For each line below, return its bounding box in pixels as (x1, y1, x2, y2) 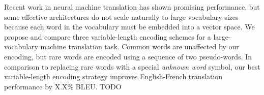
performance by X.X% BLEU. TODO (4, 81, 122, 91)
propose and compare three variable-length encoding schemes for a (4, 31, 211, 42)
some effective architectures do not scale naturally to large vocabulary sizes (4, 11, 239, 22)
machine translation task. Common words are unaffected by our (40, 41, 239, 52)
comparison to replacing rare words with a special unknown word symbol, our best (4, 61, 260, 72)
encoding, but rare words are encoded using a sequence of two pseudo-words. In (4, 51, 252, 61)
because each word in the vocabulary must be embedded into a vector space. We (4, 21, 255, 32)
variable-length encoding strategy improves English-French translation (4, 71, 223, 82)
